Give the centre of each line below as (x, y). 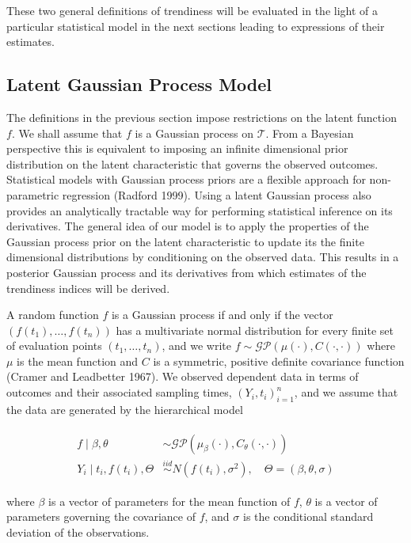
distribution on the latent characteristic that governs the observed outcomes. (192, 163)
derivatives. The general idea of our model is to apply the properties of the (188, 226)
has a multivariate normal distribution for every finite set (255, 330)
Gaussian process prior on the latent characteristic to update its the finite (185, 241)
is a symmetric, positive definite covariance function (279, 361)
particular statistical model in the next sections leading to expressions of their (196, 26)
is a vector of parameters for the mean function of (169, 501)
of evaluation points (54, 346)
